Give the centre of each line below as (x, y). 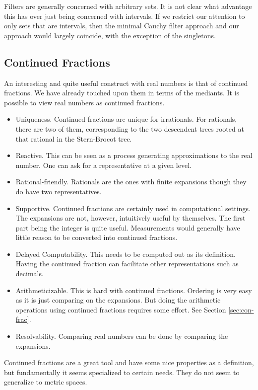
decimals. (30, 273)
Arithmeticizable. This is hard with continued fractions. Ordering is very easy (134, 290)
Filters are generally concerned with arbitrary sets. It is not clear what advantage (128, 6)
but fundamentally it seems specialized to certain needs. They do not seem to (122, 372)
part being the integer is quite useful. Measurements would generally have (128, 227)
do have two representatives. (59, 191)
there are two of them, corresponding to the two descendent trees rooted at (130, 128)
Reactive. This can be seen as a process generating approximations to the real (134, 155)
